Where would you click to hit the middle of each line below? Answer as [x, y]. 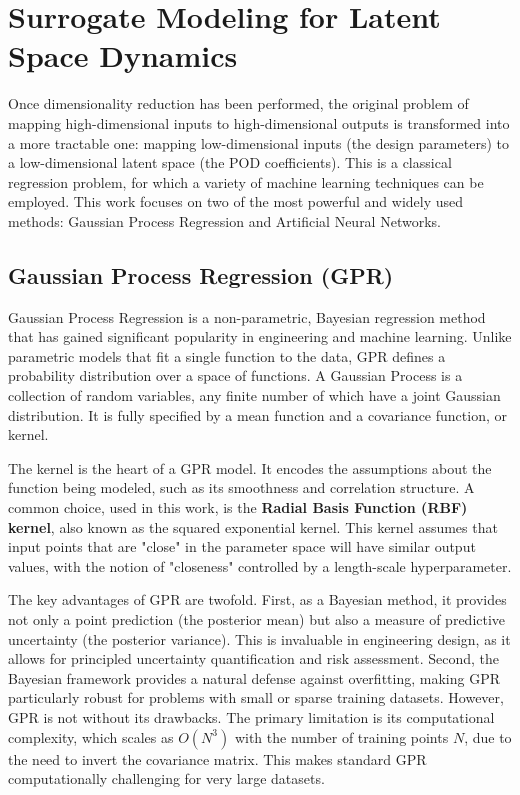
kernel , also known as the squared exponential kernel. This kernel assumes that [253, 526]
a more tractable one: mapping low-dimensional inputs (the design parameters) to [258, 142]
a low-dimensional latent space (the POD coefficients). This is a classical [230, 162]
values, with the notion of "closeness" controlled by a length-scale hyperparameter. [260, 565]
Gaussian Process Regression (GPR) [201, 274]
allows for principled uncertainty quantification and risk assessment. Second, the [254, 658]
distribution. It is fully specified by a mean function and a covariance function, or [257, 414]
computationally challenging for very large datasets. [166, 778]
